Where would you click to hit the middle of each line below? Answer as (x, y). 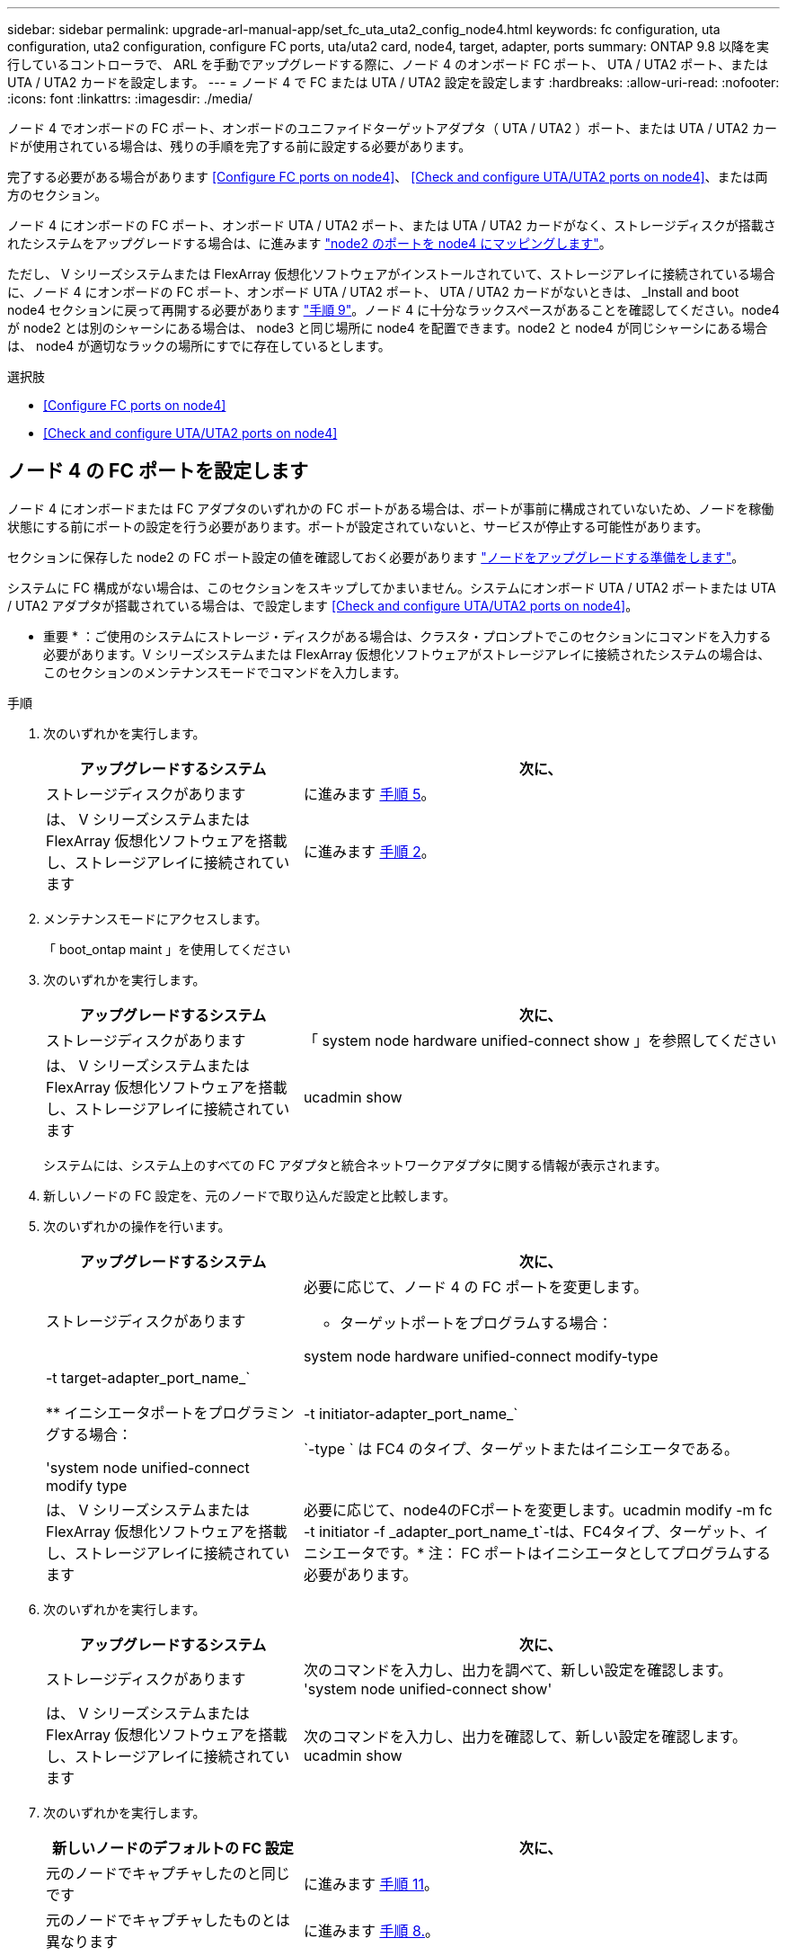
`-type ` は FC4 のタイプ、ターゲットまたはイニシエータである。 (521, 1448)
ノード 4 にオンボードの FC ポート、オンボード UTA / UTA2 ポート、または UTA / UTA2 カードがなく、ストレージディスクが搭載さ (392, 225)
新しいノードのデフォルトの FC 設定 (173, 1848)
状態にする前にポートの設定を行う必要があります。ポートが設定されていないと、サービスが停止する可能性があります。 (358, 526)
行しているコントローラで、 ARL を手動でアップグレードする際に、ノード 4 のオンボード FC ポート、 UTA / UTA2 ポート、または (388, 64)
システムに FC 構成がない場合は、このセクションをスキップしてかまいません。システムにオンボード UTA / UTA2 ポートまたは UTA (392, 587)
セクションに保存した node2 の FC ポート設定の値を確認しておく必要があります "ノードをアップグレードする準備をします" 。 (376, 557)
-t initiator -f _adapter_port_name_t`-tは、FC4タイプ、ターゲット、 (529, 1531)
